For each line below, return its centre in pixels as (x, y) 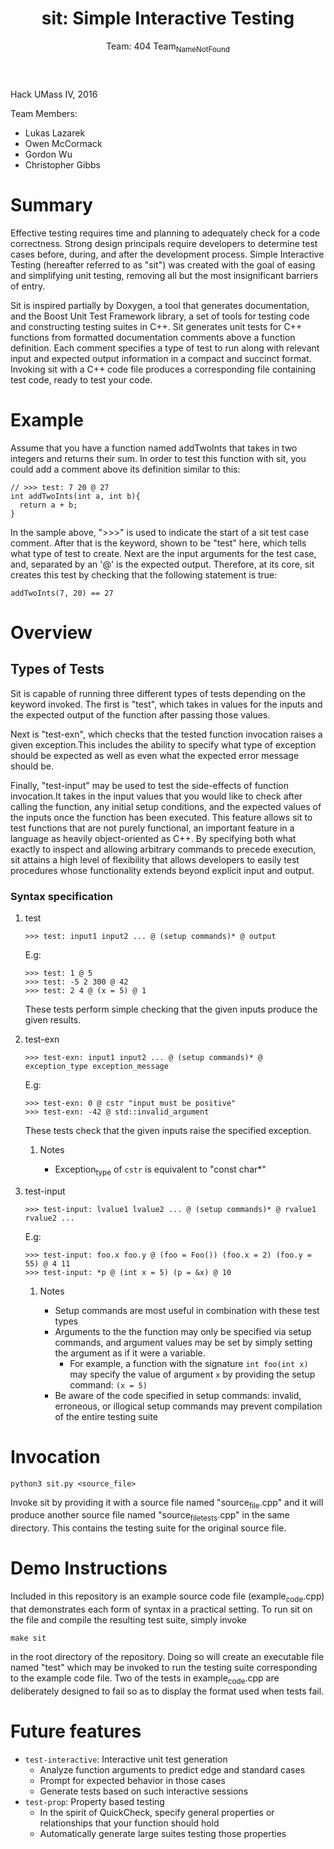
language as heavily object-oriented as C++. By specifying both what (153, 838)
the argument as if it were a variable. (130, 1353)
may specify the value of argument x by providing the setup (192, 1374)
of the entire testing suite (106, 1416)
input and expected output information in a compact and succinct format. (161, 358)
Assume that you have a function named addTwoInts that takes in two (154, 448)
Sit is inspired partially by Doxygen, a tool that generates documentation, (160, 305)
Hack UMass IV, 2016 (54, 94)
